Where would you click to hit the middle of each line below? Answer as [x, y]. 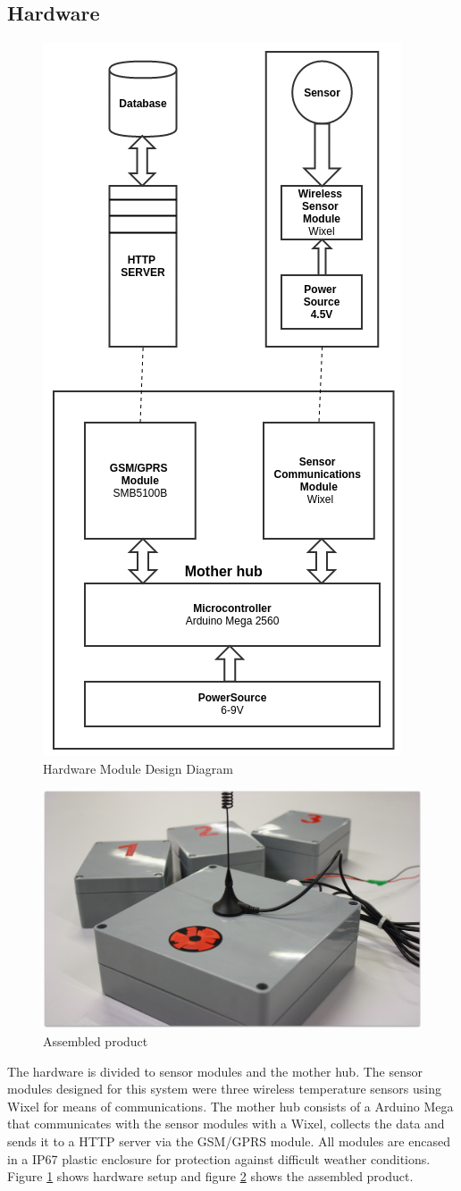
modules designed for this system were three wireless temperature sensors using [224, 1089]
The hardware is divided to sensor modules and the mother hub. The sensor [215, 1071]
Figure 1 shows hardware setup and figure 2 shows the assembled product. [210, 1176]
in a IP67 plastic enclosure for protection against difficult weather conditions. [219, 1158]
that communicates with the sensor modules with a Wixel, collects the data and [226, 1124]
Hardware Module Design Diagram [138, 768]
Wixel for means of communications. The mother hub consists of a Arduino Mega [230, 1106]
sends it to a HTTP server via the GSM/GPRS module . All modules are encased [229, 1141]
